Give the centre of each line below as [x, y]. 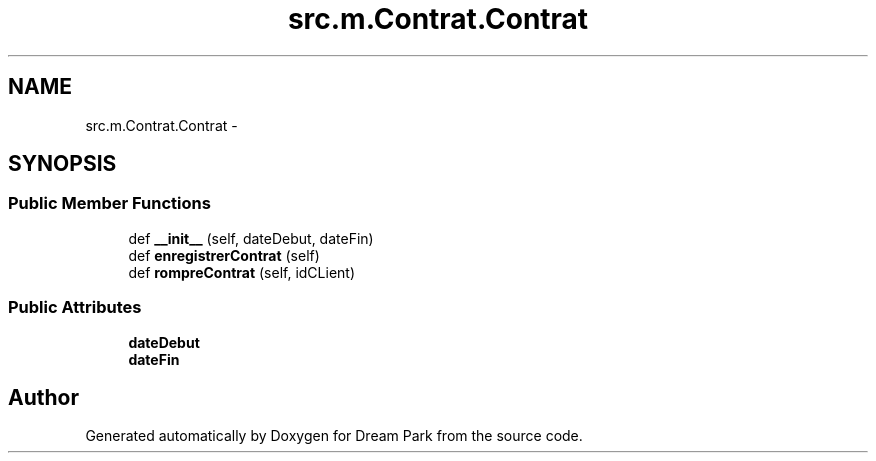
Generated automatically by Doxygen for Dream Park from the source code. [334, 436]
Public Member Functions [109, 203]
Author [43, 397]
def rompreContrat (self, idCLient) [242, 272]
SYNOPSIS [62, 164]
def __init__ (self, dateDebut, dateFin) [251, 238]
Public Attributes [75, 307]
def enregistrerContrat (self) [224, 255]
